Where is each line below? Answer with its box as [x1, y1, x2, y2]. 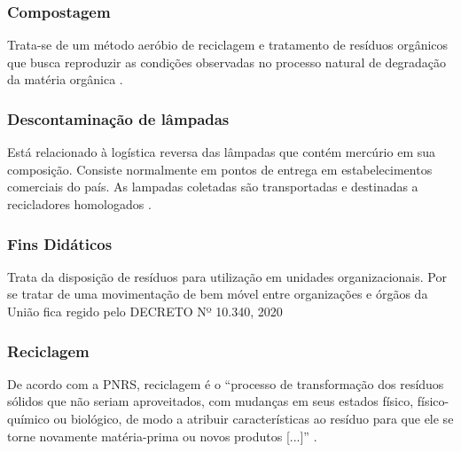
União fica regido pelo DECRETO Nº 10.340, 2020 [7, 302, 283, 320]
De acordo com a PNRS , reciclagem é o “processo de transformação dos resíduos [7, 374, 444, 393]
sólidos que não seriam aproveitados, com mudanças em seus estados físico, [7, 392, 414, 410]
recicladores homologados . [7, 195, 152, 213]
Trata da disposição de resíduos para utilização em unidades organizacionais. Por [7, 267, 447, 285]
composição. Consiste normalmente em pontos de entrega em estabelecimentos [7, 160, 433, 178]
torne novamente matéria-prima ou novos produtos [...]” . [7, 426, 317, 445]
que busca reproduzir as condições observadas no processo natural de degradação [7, 52, 447, 71]
